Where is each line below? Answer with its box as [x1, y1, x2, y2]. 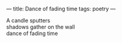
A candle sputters [6, 17, 51, 24]
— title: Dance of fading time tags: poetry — [6, 5, 116, 12]
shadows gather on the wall [6, 24, 75, 30]
